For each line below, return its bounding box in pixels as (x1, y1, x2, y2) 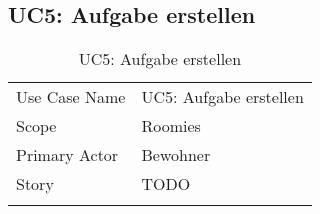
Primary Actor (16, 143, 119, 167)
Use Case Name (16, 85, 126, 109)
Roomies (141, 114, 201, 138)
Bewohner (141, 143, 211, 167)
